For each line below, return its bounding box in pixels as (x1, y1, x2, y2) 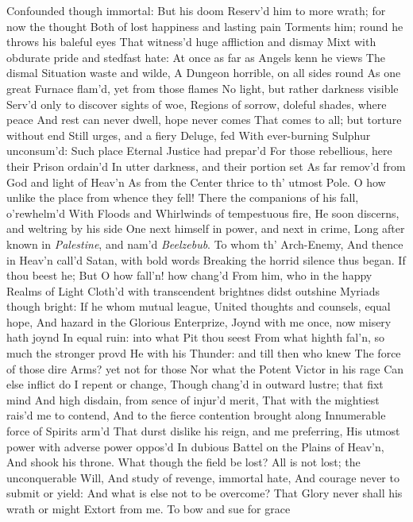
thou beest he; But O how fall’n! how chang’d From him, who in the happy (6, 267, 372, 284)
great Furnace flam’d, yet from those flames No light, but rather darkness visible (6, 79, 399, 96)
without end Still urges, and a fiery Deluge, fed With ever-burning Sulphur (6, 126, 371, 143)
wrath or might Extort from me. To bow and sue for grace (6, 501, 291, 516)
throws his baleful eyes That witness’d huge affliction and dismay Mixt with (6, 33, 376, 50)
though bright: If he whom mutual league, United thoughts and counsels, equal (6, 298, 391, 315)
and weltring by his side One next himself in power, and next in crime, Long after (6, 220, 405, 237)
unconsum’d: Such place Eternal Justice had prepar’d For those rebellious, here (6, 142, 392, 159)
